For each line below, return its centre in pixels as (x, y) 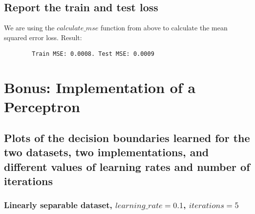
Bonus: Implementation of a (100, 87)
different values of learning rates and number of (127, 166)
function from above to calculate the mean (164, 28)
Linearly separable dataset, (58, 205)
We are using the (29, 28)
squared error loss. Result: (43, 37)
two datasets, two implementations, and (106, 152)
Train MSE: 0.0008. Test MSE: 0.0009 (93, 54)
